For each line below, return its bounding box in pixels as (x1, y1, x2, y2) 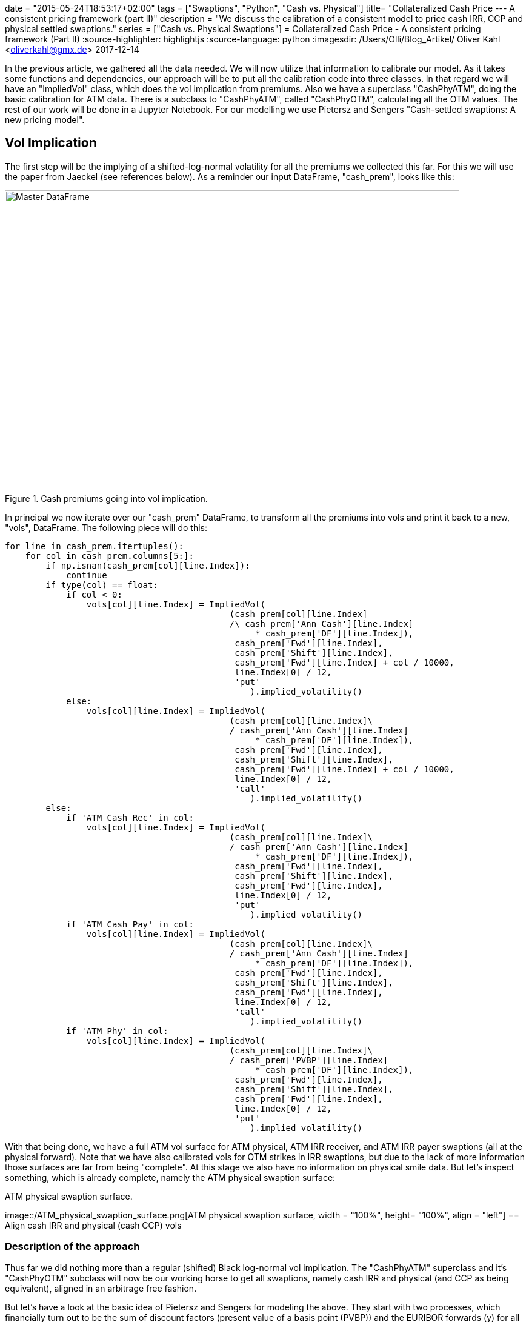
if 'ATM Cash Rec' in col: (66, 812, 194, 823)
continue (66, 570, 107, 580)
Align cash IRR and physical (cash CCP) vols (5, 1220, 182, 1230)
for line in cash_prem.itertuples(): (5, 541, 184, 551)
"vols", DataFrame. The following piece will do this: (5, 522, 208, 533)
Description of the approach (5, 1240, 140, 1253)
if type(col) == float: (45, 579, 158, 590)
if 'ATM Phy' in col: (66, 1026, 168, 1036)
